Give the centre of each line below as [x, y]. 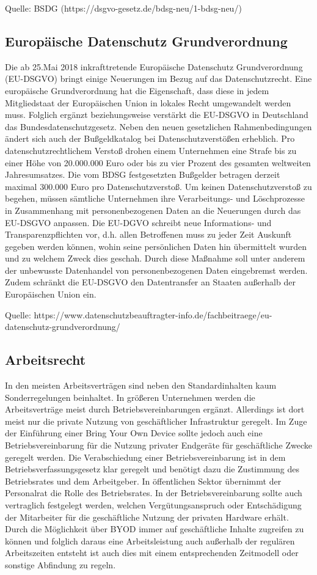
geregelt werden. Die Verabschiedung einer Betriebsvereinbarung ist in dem [145, 457]
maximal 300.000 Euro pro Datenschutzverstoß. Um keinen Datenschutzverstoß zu [158, 186]
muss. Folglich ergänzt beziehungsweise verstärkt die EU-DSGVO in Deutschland [157, 115]
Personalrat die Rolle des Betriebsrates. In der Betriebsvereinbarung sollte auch [154, 493]
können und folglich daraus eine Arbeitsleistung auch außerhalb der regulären [150, 540]
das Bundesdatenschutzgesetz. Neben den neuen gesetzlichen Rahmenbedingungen [158, 126]
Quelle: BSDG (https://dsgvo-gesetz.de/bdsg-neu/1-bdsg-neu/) [123, 8]
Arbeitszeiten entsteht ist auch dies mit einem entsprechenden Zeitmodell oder [152, 553]
